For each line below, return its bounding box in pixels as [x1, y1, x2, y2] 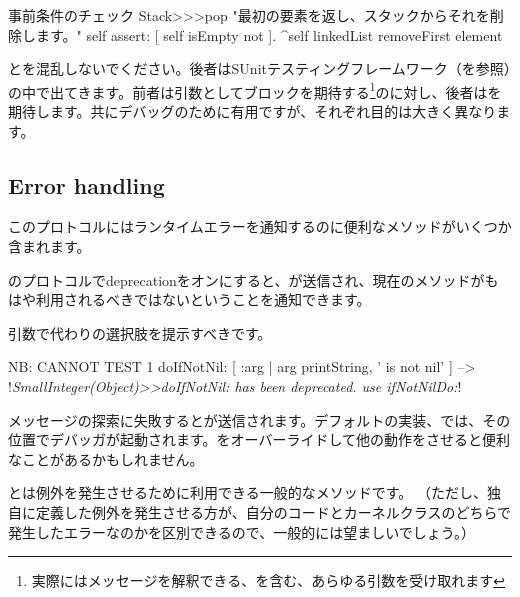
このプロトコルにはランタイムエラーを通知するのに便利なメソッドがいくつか [8, 216, 512, 237]
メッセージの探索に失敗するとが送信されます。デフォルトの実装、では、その [8, 409, 511, 430]
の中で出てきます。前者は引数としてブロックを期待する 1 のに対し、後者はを [8, 78, 502, 102]
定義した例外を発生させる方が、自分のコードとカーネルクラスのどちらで [35, 501, 512, 522]
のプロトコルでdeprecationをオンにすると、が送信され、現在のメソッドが [8, 269, 485, 290]
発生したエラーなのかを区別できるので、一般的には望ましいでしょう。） [8, 521, 475, 542]
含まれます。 [8, 236, 91, 257]
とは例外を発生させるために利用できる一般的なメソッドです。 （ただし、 [8, 482, 487, 503]
